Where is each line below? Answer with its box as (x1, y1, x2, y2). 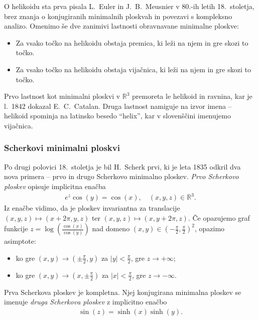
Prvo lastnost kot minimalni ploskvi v (4, 91, 120, 101)
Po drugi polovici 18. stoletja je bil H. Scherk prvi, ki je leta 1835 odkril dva (4, 161, 241, 172)
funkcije (4, 223, 28, 234)
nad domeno (92, 223, 130, 234)
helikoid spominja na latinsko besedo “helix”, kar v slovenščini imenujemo (4, 110, 231, 121)
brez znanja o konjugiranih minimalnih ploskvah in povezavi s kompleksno (4, 11, 232, 21)
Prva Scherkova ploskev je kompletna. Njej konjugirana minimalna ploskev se (4, 286, 241, 297)
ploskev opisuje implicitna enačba (4, 181, 106, 191)
